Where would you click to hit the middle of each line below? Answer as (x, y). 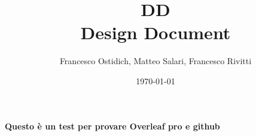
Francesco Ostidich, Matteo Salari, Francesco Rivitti (156, 61)
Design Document (156, 32)
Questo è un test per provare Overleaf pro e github (112, 126)
